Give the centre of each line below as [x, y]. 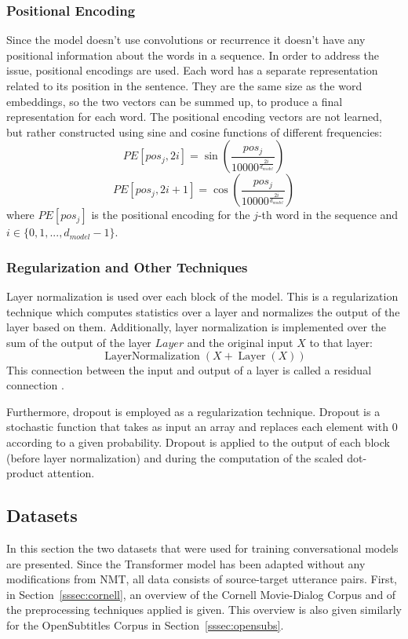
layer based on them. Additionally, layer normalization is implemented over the [197, 327]
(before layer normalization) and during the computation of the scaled [175, 457]
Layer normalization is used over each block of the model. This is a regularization [202, 296]
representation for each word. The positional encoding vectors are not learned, [194, 117]
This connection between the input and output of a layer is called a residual [189, 369]
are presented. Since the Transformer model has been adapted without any [186, 563]
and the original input [240, 342]
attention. [71, 473]
